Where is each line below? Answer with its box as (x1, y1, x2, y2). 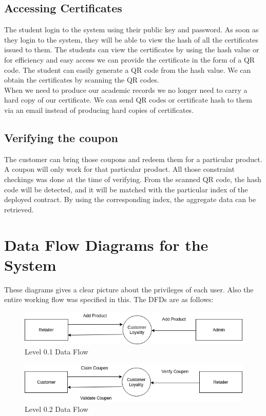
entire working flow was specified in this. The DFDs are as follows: (4, 294, 214, 305)
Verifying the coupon (4, 129, 119, 145)
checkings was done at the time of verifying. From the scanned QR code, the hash (4, 173, 261, 184)
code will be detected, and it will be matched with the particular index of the (4, 184, 248, 194)
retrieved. (4, 204, 34, 214)
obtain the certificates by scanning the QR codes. (4, 74, 159, 85)
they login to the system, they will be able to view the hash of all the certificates (4, 34, 258, 45)
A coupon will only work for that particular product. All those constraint (4, 164, 235, 174)
